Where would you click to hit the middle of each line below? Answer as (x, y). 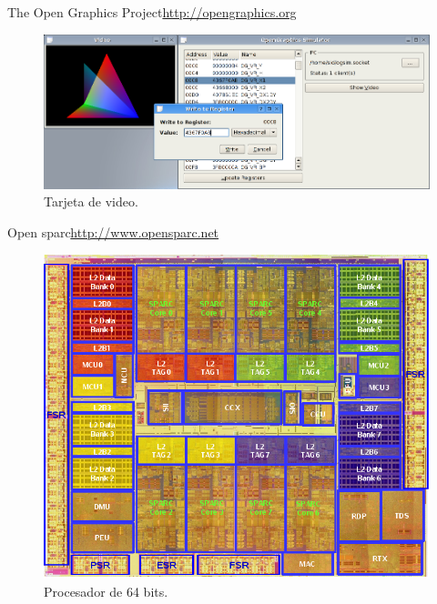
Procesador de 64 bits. (106, 592)
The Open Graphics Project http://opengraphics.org (152, 12)
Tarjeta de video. (91, 201)
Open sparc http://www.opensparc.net (113, 232)
